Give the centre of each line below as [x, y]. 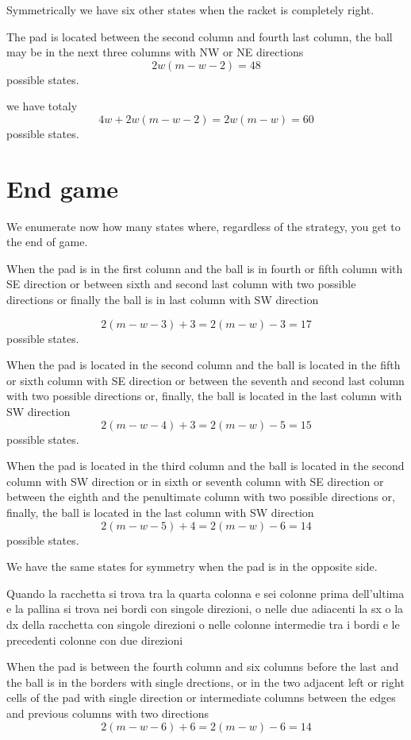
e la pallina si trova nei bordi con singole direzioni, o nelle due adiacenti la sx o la [205, 609]
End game [63, 188]
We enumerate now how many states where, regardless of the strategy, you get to [204, 226]
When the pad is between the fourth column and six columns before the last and [203, 667]
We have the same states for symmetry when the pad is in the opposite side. [192, 567]
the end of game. [47, 242]
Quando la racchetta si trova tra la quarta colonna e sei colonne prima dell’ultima [205, 593]
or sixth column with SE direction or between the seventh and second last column [205, 380]
